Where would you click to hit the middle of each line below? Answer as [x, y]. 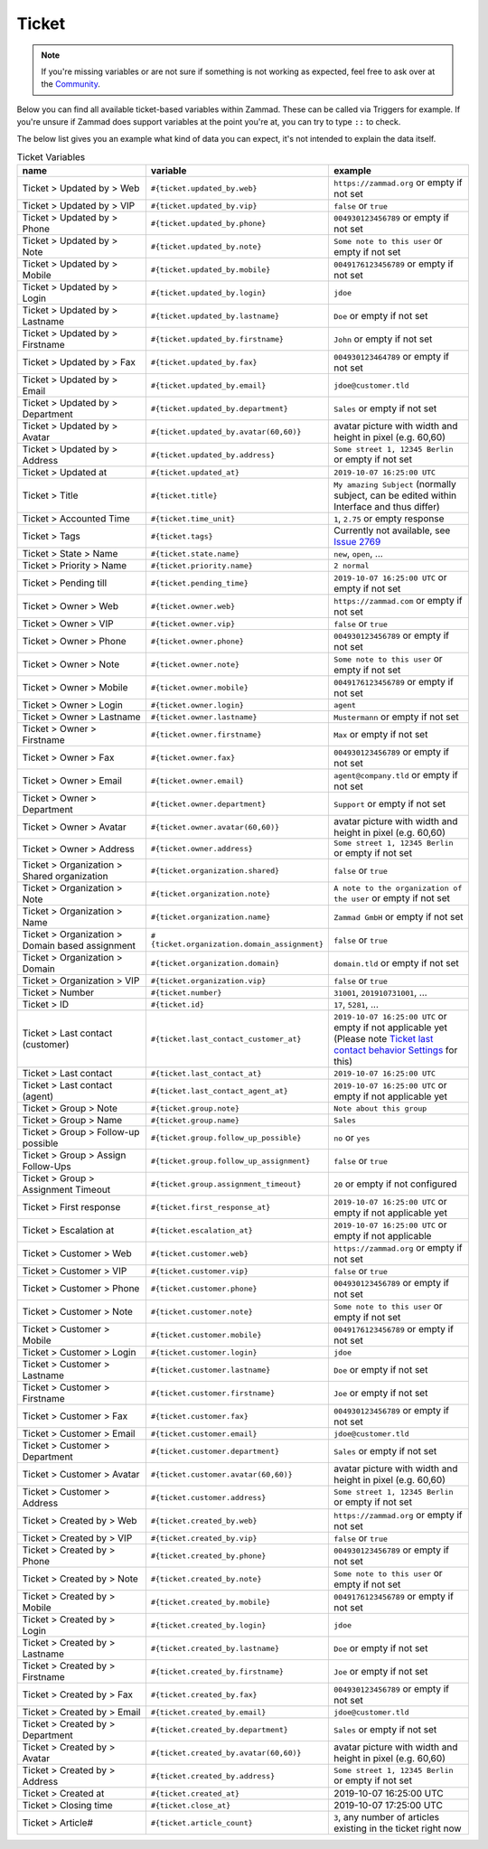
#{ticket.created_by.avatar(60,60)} [226, 1753]
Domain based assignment [79, 946]
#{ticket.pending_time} [199, 583]
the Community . [71, 84]
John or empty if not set [383, 339]
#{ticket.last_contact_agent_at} [219, 1090]
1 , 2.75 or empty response [389, 519]
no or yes [352, 1138]
